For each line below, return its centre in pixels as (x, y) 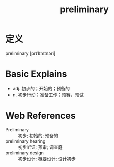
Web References (41, 116)
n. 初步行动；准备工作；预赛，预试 (48, 95)
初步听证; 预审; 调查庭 (40, 147)
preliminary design (25, 153)
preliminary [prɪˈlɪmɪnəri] (30, 53)
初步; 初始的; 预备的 (38, 135)
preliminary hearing (25, 141)
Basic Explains (36, 74)
